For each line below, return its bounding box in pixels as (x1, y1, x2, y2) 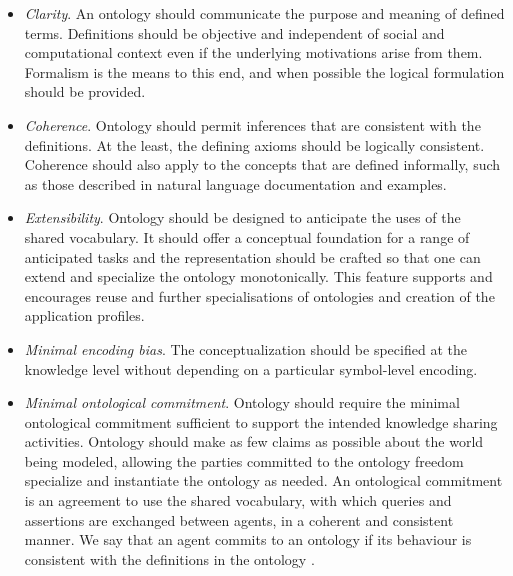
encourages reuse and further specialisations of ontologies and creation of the (24, 285, 495, 306)
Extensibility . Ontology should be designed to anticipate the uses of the (24, 207, 461, 228)
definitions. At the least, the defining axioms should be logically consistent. (24, 134, 485, 155)
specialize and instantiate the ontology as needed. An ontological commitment (24, 470, 503, 491)
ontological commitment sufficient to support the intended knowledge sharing (24, 411, 498, 432)
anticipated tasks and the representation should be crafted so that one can (24, 246, 481, 267)
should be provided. (24, 81, 146, 102)
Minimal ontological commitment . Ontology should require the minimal (24, 392, 460, 413)
